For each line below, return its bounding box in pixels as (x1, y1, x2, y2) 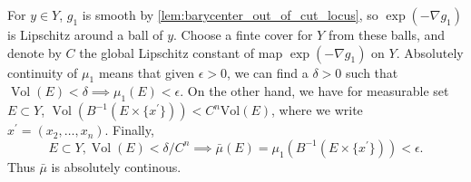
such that (346, 62, 398, 81)
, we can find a (226, 62, 309, 81)
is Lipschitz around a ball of (7, 25, 163, 43)
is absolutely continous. (51, 157, 182, 176)
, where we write (271, 101, 363, 120)
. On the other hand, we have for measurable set (180, 81, 449, 101)
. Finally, (104, 120, 154, 139)
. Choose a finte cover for (173, 25, 313, 43)
